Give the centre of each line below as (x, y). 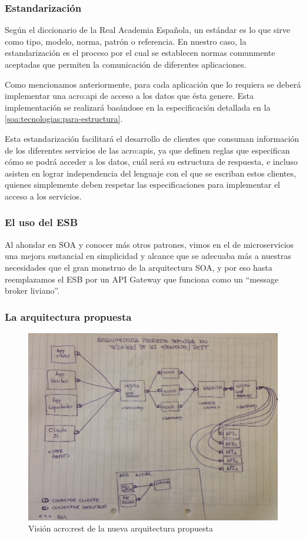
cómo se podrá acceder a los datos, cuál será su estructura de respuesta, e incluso (151, 162)
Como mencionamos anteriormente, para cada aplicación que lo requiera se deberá (153, 84)
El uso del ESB (41, 222)
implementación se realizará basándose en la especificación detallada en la (138, 107)
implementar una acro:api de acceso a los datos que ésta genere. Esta (129, 96)
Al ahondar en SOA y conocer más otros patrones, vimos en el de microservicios (149, 244)
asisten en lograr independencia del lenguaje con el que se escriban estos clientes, (150, 173)
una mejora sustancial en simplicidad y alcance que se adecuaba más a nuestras (148, 256)
